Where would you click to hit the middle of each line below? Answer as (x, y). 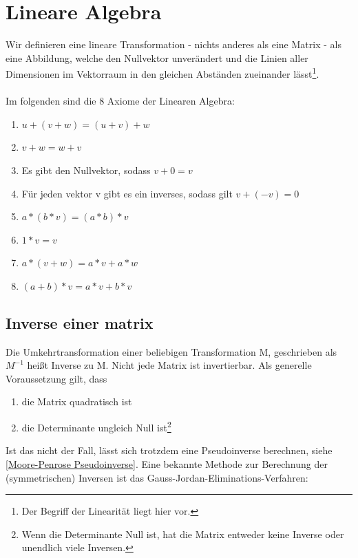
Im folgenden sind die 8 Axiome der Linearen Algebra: (120, 101)
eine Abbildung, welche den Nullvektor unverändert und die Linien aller (157, 57)
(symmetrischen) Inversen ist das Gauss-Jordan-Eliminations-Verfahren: (157, 477)
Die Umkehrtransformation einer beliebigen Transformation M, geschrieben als (171, 351)
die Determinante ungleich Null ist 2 (96, 426)
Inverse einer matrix (80, 322)
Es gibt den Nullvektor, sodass (86, 170)
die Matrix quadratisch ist (77, 401)
